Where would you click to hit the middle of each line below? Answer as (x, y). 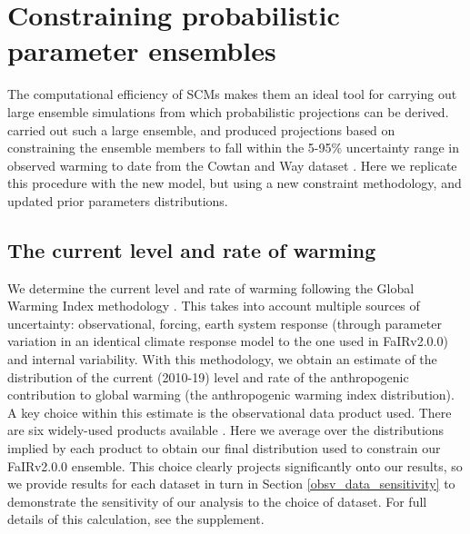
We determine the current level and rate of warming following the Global (211, 287)
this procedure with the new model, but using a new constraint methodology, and (235, 183)
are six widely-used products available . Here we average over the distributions (226, 430)
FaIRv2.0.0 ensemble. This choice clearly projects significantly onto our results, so (235, 465)
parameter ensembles (142, 50)
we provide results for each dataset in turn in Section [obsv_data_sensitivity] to (231, 484)
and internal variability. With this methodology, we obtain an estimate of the (222, 359)
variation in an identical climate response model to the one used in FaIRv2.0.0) (228, 341)
